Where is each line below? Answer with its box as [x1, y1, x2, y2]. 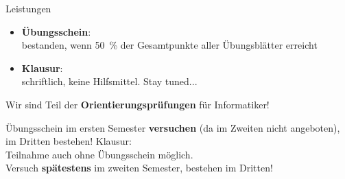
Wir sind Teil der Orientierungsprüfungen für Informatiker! [5, 97, 270, 111]
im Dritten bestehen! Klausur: [5, 134, 132, 148]
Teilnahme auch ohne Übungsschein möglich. [5, 147, 193, 161]
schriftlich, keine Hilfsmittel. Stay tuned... [21, 74, 198, 88]
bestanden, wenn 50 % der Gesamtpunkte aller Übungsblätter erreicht [21, 38, 318, 52]
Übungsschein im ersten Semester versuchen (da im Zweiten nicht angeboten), [5, 120, 340, 134]
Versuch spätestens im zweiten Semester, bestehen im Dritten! [5, 160, 273, 175]
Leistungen [5, 1, 51, 15]
